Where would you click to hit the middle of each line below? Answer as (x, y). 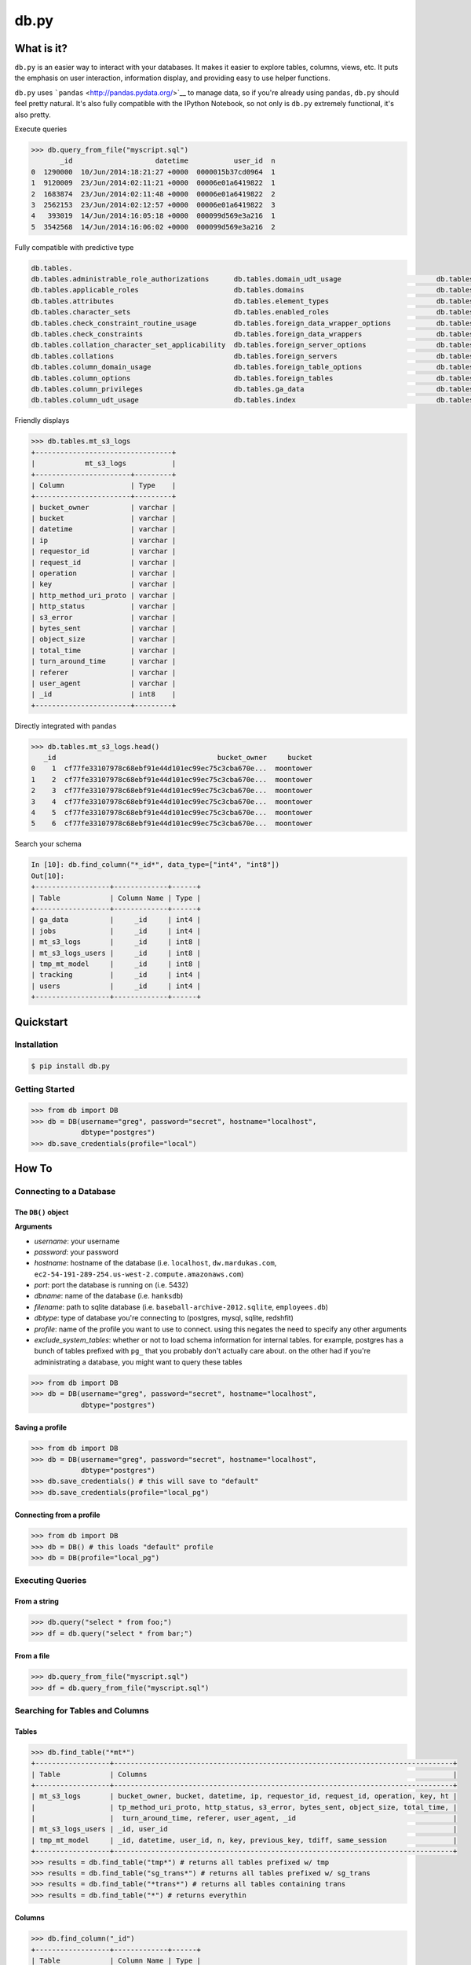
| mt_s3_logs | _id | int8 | (116, 942)
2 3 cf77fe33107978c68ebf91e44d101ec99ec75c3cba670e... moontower (172, 791)
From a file (32, 1656)
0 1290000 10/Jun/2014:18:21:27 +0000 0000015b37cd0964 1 (153, 172)
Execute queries (41, 129)
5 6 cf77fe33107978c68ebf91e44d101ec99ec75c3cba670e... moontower (172, 824)
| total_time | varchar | (104, 650)
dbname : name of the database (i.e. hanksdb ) (109, 1296)
